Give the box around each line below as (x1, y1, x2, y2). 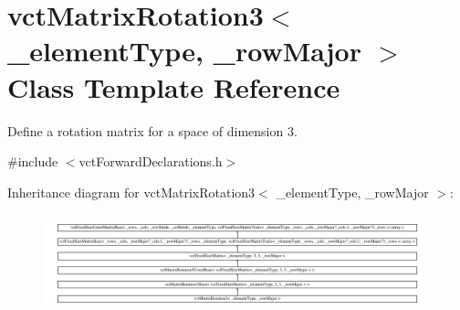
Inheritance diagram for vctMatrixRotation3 (7, 182, 256, 201)
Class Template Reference (7, 68, 340, 105)
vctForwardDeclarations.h (78, 152, 223, 171)
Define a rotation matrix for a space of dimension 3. (7, 121, 298, 140)
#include (7, 152, 58, 171)
